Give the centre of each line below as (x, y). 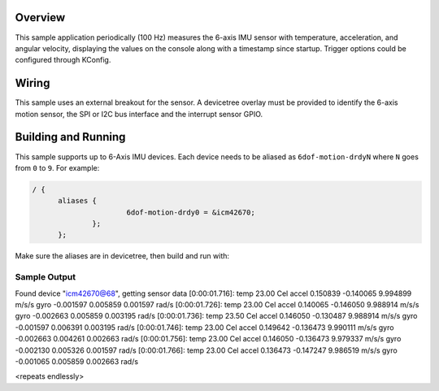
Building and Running (70, 137)
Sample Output (46, 277)
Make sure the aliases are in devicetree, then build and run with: (122, 256)
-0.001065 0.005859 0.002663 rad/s (76, 361)
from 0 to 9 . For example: (57, 167)
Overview (40, 17)
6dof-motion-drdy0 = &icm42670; (191, 212)
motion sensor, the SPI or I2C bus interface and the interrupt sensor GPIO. (139, 114)
